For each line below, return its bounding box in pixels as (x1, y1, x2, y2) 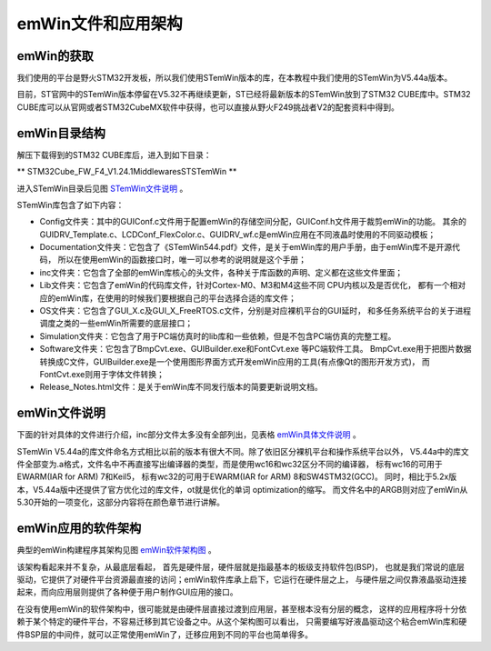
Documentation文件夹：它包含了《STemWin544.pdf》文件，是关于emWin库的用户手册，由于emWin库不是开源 (39, 242, 453, 253)
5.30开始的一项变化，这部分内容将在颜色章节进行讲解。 (16, 496, 225, 508)
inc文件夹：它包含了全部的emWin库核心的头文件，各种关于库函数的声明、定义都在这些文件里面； (39, 266, 404, 277)
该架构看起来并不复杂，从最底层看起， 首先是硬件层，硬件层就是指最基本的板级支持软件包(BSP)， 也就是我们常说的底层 (16, 561, 466, 572)
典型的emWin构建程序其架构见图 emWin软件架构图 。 (16, 545, 217, 556)
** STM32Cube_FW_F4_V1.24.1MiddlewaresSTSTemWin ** (16, 166, 237, 177)
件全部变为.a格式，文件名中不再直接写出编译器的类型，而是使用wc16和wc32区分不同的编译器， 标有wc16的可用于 (16, 459, 443, 470)
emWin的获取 (16, 48, 95, 64)
